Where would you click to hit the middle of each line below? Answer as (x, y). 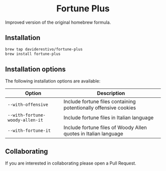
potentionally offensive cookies (100, 108)
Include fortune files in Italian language (109, 118)
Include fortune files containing (100, 102)
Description (111, 93)
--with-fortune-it (29, 131)
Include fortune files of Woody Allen (105, 128)
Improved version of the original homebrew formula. (58, 22)
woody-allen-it (25, 120)
